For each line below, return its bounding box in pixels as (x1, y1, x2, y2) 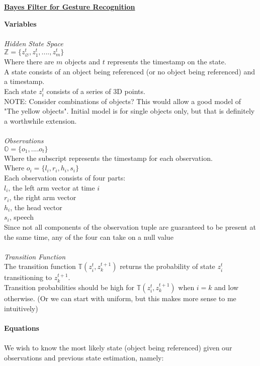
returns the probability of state (120, 261, 215, 271)
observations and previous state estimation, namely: (4, 352, 164, 362)
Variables (4, 18, 37, 29)
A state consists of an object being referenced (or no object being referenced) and (4, 66, 255, 76)
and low (214, 282, 239, 292)
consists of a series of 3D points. (46, 85, 145, 96)
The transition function (4, 261, 76, 271)
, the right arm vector (9, 192, 76, 203)
